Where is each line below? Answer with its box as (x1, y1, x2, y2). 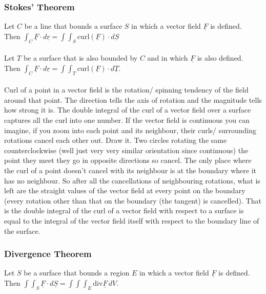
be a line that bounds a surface (24, 21, 122, 31)
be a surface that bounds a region (24, 267, 130, 278)
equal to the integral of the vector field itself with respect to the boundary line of (4, 215, 259, 226)
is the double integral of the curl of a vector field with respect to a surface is (4, 205, 244, 216)
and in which (147, 52, 188, 63)
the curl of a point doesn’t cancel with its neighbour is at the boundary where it (4, 164, 256, 175)
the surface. (4, 225, 40, 236)
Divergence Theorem (4, 247, 92, 260)
